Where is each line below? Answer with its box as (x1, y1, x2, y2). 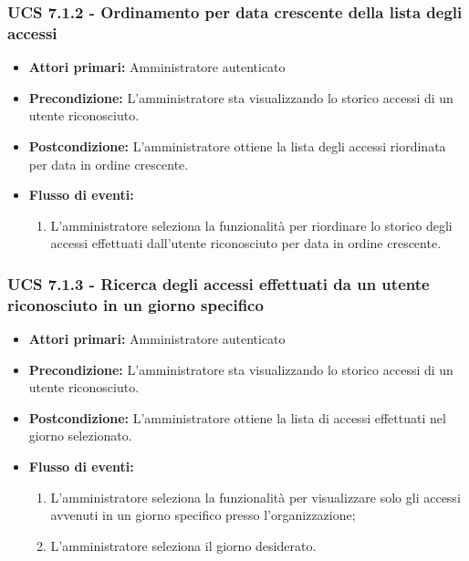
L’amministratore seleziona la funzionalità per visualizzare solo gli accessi (50, 487, 461, 506)
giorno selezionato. (28, 426, 132, 445)
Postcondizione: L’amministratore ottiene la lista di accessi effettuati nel (28, 408, 446, 427)
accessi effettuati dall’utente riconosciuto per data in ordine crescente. (50, 234, 442, 253)
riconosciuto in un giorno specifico (7, 293, 264, 316)
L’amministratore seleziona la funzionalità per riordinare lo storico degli (50, 215, 453, 234)
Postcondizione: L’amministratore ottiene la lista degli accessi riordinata (28, 136, 446, 155)
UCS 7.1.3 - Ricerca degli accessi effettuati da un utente (7, 272, 430, 295)
